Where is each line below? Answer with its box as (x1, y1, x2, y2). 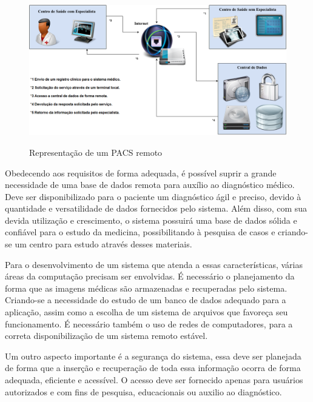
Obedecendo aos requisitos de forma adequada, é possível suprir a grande (5, 166, 277, 179)
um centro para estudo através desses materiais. (15, 238, 192, 250)
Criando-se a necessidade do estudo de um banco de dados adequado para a (5, 293, 286, 306)
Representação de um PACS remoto (29, 146, 163, 158)
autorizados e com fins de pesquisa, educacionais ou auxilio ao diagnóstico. (5, 385, 282, 398)
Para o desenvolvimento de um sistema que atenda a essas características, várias (5, 258, 303, 270)
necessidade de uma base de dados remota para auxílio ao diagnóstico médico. (5, 178, 295, 191)
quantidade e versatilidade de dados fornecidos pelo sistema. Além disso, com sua (5, 202, 308, 215)
